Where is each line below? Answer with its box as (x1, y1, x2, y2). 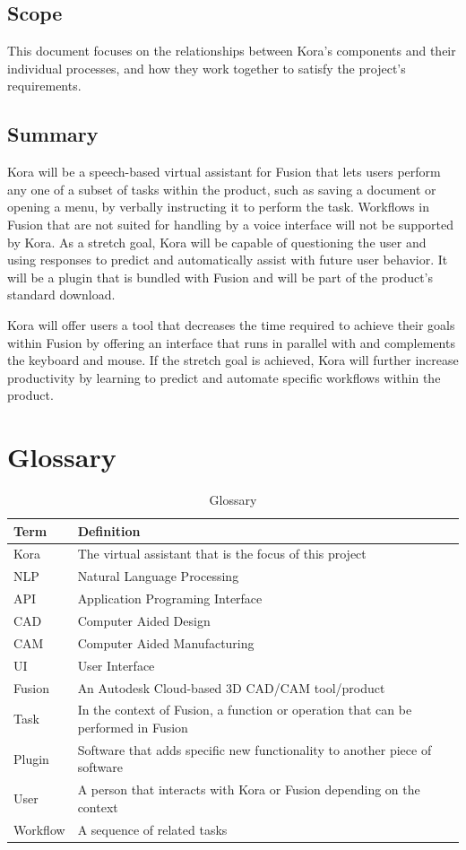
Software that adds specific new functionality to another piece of (77, 740, 432, 759)
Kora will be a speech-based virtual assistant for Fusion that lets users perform (7, 162, 441, 181)
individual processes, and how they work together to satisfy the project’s (7, 58, 406, 77)
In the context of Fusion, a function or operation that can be (77, 700, 412, 719)
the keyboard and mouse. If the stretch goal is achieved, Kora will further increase (7, 351, 459, 369)
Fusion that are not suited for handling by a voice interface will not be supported (7, 214, 454, 233)
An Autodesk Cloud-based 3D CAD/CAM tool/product (77, 678, 385, 697)
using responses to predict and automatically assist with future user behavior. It (7, 250, 448, 269)
